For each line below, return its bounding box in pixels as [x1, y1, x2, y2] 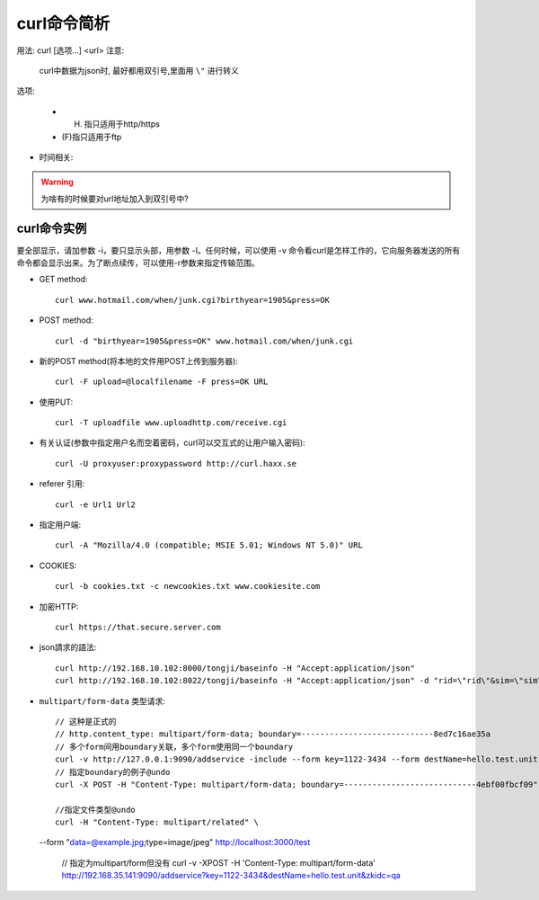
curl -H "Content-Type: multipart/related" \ [55, 817, 260, 827]
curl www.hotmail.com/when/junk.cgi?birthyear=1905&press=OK [55, 295, 330, 305]
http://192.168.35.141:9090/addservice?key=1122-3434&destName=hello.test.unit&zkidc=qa [61, 870, 402, 881]
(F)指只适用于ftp [61, 131, 122, 142]
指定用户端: [39, 520, 82, 530]
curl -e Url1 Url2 [55, 499, 137, 510]
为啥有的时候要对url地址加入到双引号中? [40, 193, 189, 204]
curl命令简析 [16, 13, 110, 33]
